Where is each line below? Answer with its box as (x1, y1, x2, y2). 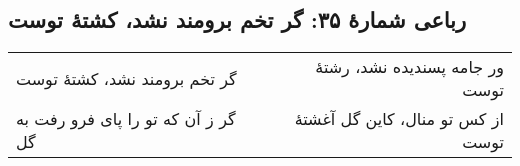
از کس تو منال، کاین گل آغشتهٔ (294, 107, 504, 131)
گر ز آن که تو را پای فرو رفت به (16, 107, 236, 131)
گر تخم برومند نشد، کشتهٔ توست (16, 66, 237, 90)
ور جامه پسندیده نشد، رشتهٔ (315, 55, 504, 79)
